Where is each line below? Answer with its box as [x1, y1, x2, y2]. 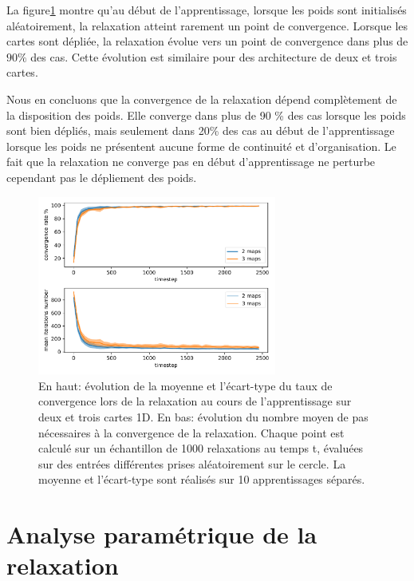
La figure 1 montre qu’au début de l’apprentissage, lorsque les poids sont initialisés [6, 2, 407, 18]
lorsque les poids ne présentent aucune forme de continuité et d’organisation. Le [6, 137, 396, 154]
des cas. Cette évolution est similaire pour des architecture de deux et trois [30, 48, 397, 65]
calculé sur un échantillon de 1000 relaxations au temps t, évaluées [38, 440, 364, 457]
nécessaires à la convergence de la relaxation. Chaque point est [38, 424, 345, 441]
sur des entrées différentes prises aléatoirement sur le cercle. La [38, 455, 346, 472]
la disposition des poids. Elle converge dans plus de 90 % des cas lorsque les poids [6, 106, 406, 123]
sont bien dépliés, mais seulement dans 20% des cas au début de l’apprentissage [6, 122, 395, 139]
